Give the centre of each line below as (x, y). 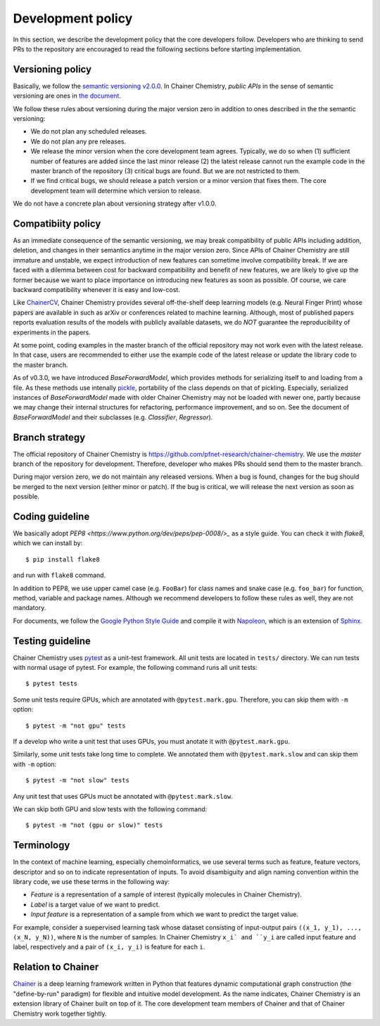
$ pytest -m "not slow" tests (78, 780)
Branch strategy (49, 437)
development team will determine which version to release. (116, 191)
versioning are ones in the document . (67, 96)
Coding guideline (51, 516)
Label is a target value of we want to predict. (95, 904)
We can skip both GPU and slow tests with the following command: (110, 809)
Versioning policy (52, 69)
